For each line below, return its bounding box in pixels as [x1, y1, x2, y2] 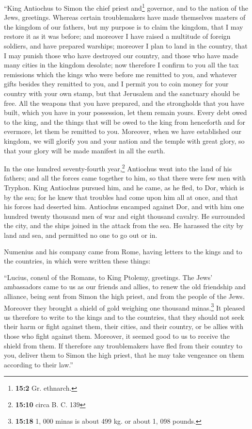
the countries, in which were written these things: [4, 256, 151, 266]
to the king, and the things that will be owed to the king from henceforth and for [4, 116, 246, 127]
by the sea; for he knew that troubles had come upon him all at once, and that [4, 192, 238, 202]
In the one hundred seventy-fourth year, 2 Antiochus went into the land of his [4, 162, 232, 173]
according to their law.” [4, 359, 73, 369]
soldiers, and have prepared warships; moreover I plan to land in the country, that [4, 41, 248, 51]
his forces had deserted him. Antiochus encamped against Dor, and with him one [4, 201, 244, 212]
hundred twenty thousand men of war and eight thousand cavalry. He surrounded [4, 211, 245, 221]
